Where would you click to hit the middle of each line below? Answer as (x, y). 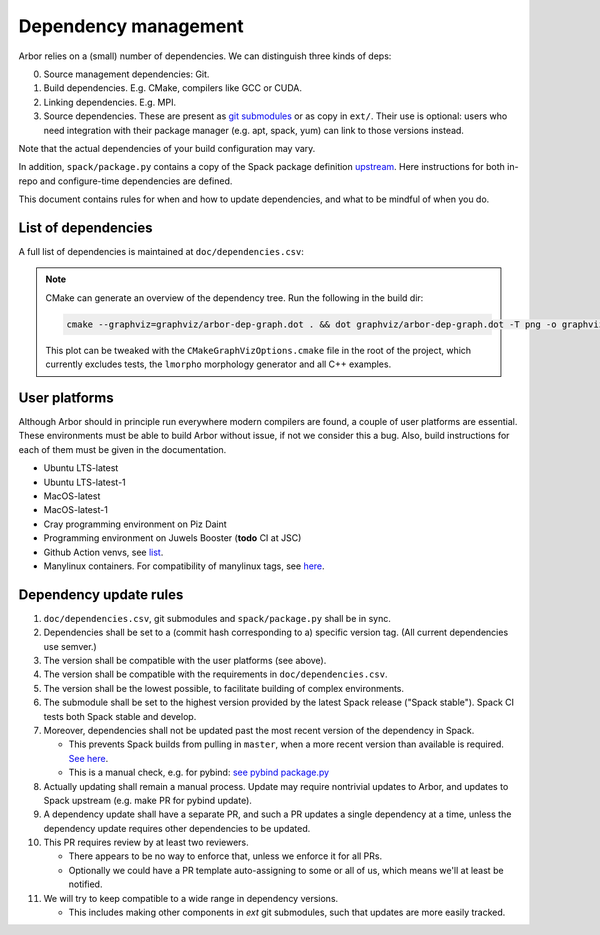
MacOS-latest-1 (76, 510)
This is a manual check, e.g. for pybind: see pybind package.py (199, 772)
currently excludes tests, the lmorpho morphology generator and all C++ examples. (218, 364)
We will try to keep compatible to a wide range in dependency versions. (191, 898)
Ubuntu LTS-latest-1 (85, 482)
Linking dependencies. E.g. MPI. (110, 102)
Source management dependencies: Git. (126, 74)
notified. (85, 884)
